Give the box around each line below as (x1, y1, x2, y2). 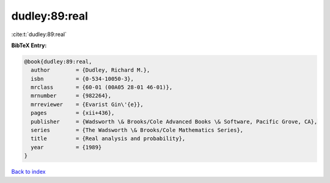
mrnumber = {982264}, (31, 92, 112, 99)
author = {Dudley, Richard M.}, (31, 67, 150, 73)
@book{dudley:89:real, (24, 58, 92, 65)
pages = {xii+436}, (31, 110, 115, 116)
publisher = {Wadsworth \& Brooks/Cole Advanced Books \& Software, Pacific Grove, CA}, (31, 118, 318, 125)
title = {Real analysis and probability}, (31, 135, 186, 142)
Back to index (11, 168, 46, 176)
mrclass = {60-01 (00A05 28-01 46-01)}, (31, 84, 173, 91)
